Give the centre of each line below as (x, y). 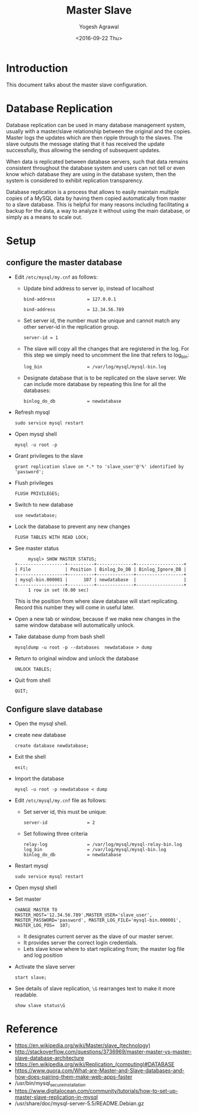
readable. (26, 995)
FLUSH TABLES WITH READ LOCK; (52, 538)
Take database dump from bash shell (60, 637)
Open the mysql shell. (41, 724)
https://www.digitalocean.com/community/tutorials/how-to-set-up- (96, 1091)
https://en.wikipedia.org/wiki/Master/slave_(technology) (82, 1046)
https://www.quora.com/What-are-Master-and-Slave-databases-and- (100, 1070)
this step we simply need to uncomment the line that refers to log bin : (106, 355)
